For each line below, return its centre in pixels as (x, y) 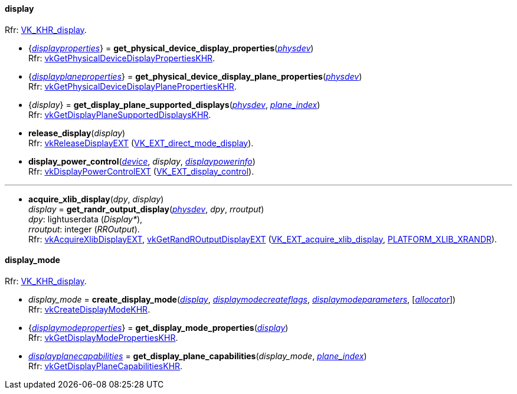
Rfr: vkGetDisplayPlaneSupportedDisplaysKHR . (120, 114)
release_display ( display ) (77, 133)
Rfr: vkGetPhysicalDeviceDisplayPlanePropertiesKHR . (132, 86)
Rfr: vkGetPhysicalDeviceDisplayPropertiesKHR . (122, 58)
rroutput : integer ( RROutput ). (84, 229)
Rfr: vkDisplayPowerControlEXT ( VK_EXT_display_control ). (141, 171)
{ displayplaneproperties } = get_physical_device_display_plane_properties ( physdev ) (195, 76)
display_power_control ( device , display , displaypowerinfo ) (142, 161)
